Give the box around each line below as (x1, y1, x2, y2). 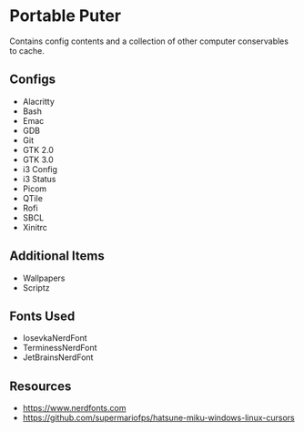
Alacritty (22, 96, 55, 107)
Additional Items (9, 248, 105, 264)
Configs (9, 72, 56, 87)
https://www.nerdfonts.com (22, 403, 127, 414)
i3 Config (22, 163, 57, 174)
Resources (9, 378, 72, 394)
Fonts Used (9, 308, 76, 324)
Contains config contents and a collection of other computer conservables (9, 36, 289, 46)
